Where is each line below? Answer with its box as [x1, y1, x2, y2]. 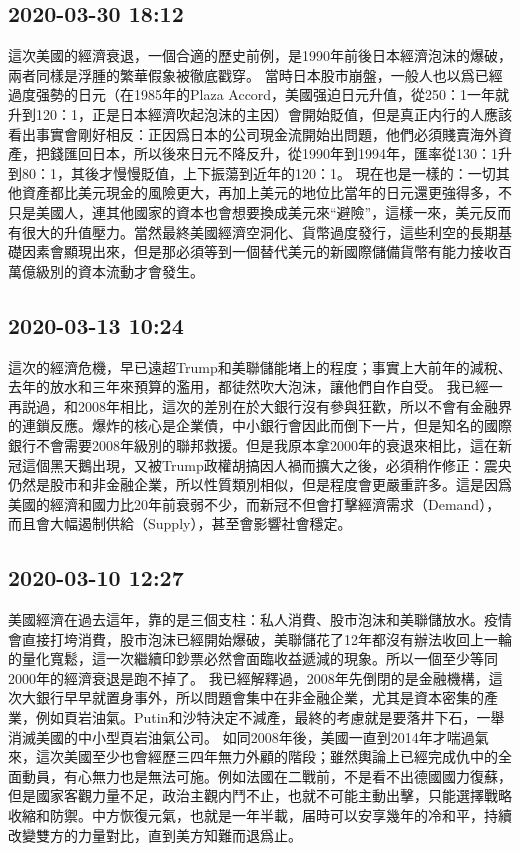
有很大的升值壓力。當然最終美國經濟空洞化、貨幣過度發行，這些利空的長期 [8, 221, 498, 242]
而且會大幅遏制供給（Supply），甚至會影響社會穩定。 [8, 513, 352, 534]
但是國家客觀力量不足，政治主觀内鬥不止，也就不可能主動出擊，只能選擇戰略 [8, 785, 512, 806]
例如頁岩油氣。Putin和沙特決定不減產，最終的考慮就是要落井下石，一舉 [35, 707, 505, 728]
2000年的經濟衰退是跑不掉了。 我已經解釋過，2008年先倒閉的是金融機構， [8, 667, 489, 688]
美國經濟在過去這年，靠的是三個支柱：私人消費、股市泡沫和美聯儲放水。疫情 [8, 609, 512, 630]
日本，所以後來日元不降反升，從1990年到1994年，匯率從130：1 [91, 143, 498, 164]
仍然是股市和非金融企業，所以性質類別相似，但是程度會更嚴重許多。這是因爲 [8, 474, 512, 495]
